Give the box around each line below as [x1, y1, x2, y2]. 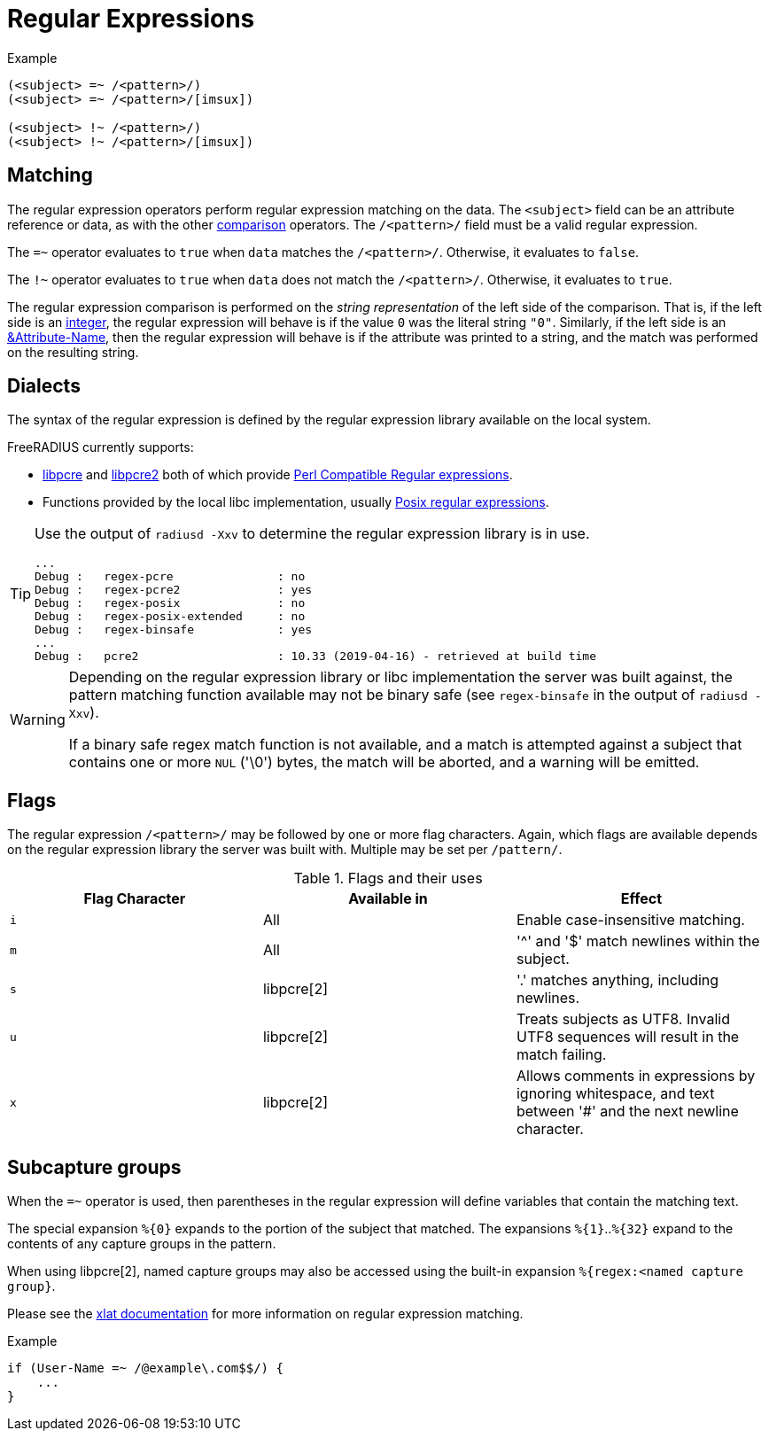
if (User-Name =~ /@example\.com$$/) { [7, 1361, 284, 1376]
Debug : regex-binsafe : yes [35, 623, 313, 637]
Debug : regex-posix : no [35, 596, 306, 610]
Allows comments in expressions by [516, 1067, 756, 1085]
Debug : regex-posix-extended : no [35, 610, 306, 624]
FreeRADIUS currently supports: [7, 439, 194, 455]
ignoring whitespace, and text [516, 1084, 715, 1103]
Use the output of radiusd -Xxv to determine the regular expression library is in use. [35, 525, 590, 543]
